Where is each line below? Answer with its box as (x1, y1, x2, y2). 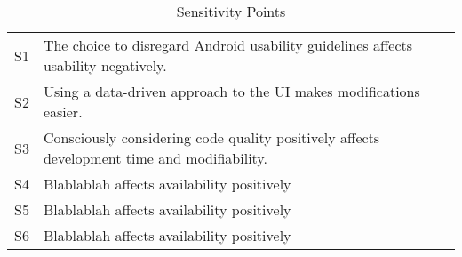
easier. (43, 101, 83, 122)
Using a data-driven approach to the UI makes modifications (43, 81, 420, 101)
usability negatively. (43, 55, 167, 76)
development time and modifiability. (43, 148, 267, 168)
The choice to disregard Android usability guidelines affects (43, 35, 413, 55)
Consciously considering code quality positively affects (43, 127, 380, 148)
